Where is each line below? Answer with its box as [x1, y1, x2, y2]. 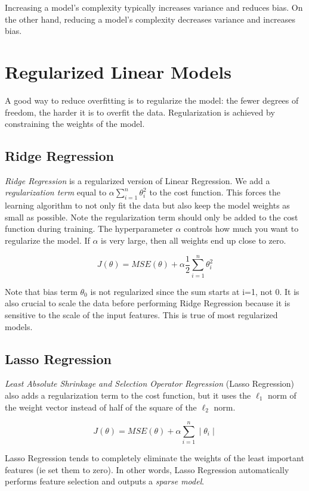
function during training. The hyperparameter [5, 222, 173, 235]
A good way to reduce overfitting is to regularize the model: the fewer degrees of [5, 94, 299, 106]
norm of [267, 389, 296, 401]
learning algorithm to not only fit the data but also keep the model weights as [5, 199, 290, 212]
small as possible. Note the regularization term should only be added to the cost [5, 210, 298, 223]
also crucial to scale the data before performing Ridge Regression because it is [5, 297, 291, 309]
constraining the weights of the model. [5, 117, 145, 130]
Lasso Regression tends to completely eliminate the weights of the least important [5, 452, 304, 464]
